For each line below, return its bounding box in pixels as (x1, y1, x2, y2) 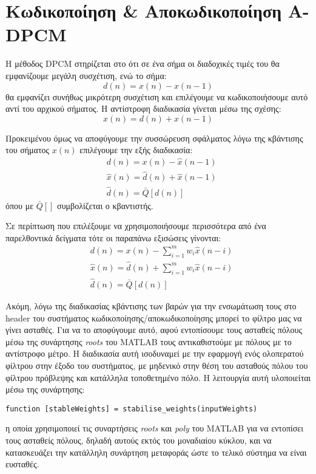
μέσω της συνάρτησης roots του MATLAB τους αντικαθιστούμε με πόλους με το (5, 335, 292, 348)
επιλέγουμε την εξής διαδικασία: (79, 143, 193, 156)
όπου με (5, 199, 34, 211)
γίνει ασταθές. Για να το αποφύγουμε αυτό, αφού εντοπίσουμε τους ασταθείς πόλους (5, 323, 302, 336)
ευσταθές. (5, 458, 39, 470)
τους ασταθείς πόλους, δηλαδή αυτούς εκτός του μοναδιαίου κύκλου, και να (5, 434, 272, 447)
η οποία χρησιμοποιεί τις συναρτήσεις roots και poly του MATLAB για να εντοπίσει (5, 422, 304, 434)
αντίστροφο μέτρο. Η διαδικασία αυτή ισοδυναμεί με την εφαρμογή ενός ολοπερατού (5, 347, 304, 360)
